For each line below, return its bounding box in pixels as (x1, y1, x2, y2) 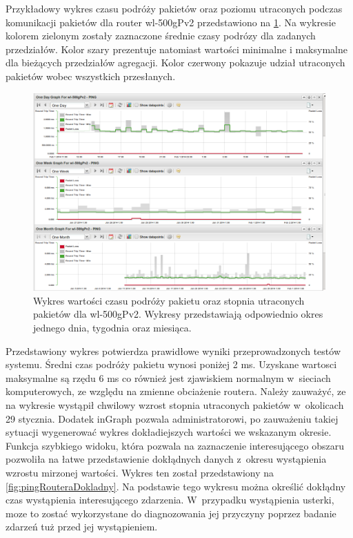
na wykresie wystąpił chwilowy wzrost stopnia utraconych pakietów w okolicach (6, 398, 344, 412)
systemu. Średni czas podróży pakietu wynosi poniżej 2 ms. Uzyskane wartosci (6, 357, 337, 372)
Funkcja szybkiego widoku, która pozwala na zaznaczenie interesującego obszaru (6, 438, 344, 452)
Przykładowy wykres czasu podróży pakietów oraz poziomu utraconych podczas (6, 1, 343, 15)
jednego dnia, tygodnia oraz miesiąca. (33, 320, 192, 335)
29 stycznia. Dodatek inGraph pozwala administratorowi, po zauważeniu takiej (6, 411, 339, 425)
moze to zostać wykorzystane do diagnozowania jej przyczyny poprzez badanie (6, 506, 336, 520)
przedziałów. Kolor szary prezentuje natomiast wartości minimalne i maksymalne (6, 41, 347, 56)
